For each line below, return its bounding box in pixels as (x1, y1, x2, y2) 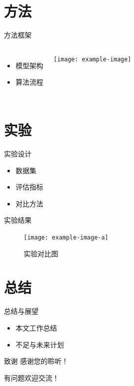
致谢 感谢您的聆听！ (4, 356, 68, 366)
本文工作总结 (15, 322, 57, 333)
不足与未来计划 (15, 339, 64, 349)
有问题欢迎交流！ (4, 372, 59, 383)
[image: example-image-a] (24, 234, 108, 241)
